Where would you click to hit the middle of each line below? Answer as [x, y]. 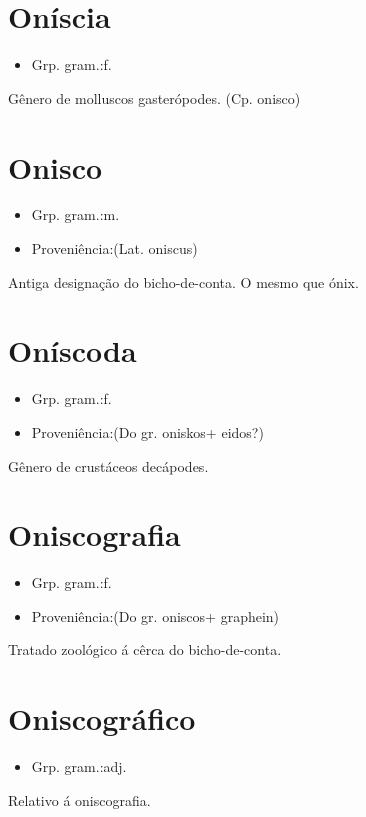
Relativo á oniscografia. [79, 799]
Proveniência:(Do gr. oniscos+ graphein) [155, 615]
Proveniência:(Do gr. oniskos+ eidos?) [147, 431]
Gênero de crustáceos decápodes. [108, 465]
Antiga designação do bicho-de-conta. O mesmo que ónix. [183, 281]
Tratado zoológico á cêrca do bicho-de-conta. [145, 649]
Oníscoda [72, 350]
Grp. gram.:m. [75, 214]
